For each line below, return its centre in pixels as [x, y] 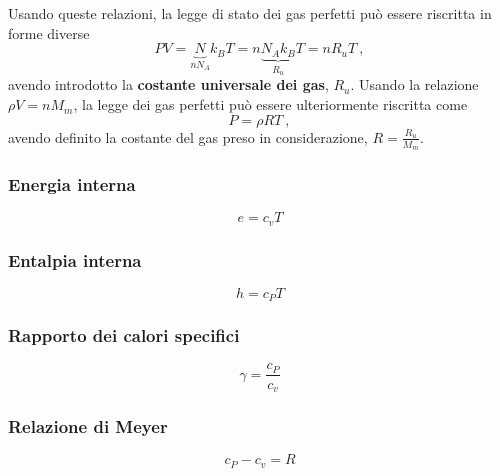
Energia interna [72, 183]
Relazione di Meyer [88, 425]
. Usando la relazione [414, 84]
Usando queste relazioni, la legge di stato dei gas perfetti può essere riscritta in [250, 13]
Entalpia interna [75, 259]
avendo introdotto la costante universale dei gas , [168, 84]
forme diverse [49, 32]
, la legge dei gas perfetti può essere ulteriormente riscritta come [270, 104]
